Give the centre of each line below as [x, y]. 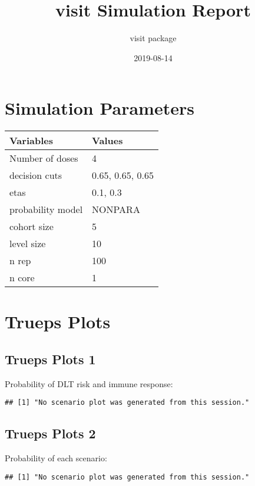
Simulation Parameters [100, 108]
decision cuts [36, 175]
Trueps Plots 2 [50, 433]
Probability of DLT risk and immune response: [89, 383]
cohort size [32, 227]
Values [107, 141]
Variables [31, 141]
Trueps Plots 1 [50, 359]
